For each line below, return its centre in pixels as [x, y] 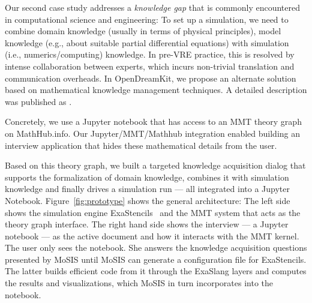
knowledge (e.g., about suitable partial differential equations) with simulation [147, 42]
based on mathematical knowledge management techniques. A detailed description [156, 90]
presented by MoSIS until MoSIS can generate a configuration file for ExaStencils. [156, 259]
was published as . [38, 101]
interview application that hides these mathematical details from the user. [141, 145]
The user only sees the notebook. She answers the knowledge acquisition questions [156, 247]
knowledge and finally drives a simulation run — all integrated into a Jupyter [147, 189]
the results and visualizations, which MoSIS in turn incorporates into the [139, 283]
